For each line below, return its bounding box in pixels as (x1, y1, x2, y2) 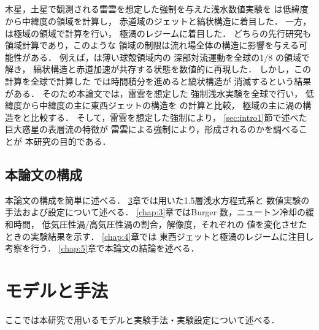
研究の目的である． (33, 134, 111, 147)
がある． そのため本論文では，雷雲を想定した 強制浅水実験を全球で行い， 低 (5, 86, 314, 99)
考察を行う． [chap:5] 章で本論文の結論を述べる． (5, 242, 199, 255)
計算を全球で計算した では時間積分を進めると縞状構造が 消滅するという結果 (5, 74, 312, 87)
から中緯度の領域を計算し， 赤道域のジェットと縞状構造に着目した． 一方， (5, 14, 312, 27)
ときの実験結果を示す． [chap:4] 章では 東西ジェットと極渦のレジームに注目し (5, 229, 314, 242)
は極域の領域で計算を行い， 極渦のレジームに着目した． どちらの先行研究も (5, 26, 311, 39)
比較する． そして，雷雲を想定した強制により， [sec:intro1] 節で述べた (30, 110, 307, 123)
